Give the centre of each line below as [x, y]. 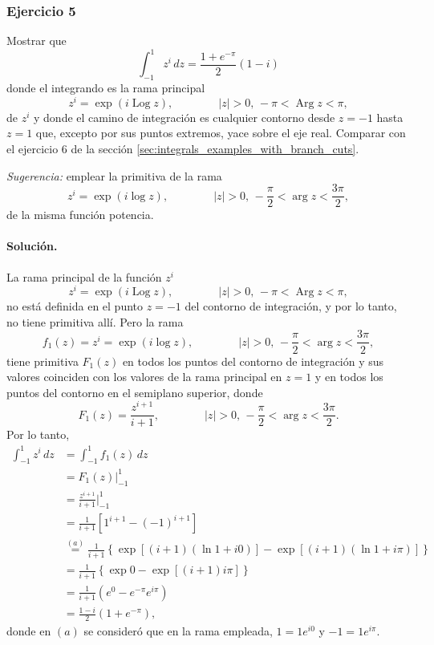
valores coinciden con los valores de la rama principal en [144, 377]
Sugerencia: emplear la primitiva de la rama [114, 175]
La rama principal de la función [84, 276]
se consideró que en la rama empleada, [178, 631]
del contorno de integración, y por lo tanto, [291, 306]
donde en [29, 631]
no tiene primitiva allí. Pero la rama [95, 321]
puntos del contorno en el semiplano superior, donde [135, 392]
